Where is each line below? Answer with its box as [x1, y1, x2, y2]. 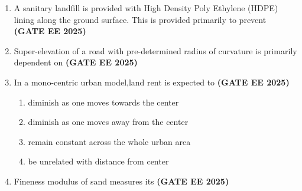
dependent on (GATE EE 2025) [14, 56, 138, 68]
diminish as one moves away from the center [28, 116, 189, 128]
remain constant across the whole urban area [28, 135, 191, 147]
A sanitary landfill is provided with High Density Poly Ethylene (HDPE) [14, 2, 278, 14]
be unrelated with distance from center [28, 155, 169, 167]
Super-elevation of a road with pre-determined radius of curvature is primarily [14, 44, 297, 57]
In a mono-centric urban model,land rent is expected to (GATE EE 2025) [14, 75, 290, 88]
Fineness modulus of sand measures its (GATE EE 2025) [14, 174, 229, 187]
